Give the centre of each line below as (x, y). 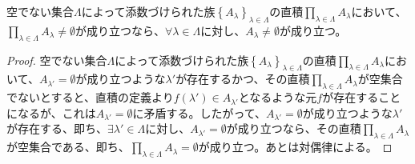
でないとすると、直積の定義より (90, 97)
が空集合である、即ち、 (68, 147)
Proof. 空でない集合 (57, 60)
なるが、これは (56, 112)
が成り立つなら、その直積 (294, 128)
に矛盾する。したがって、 (199, 112)
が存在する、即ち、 (57, 128)
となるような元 (278, 97)
